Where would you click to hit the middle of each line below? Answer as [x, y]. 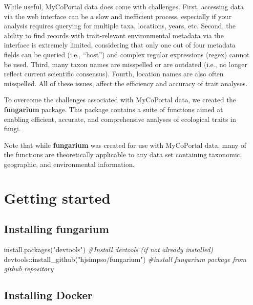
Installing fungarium [57, 229]
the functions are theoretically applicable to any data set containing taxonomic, [123, 154]
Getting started [57, 198]
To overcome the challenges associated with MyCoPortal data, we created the [120, 100]
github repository [29, 269]
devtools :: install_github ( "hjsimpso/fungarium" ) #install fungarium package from [125, 259]
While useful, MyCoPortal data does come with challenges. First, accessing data [124, 6]
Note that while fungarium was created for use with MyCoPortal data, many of [125, 145]
